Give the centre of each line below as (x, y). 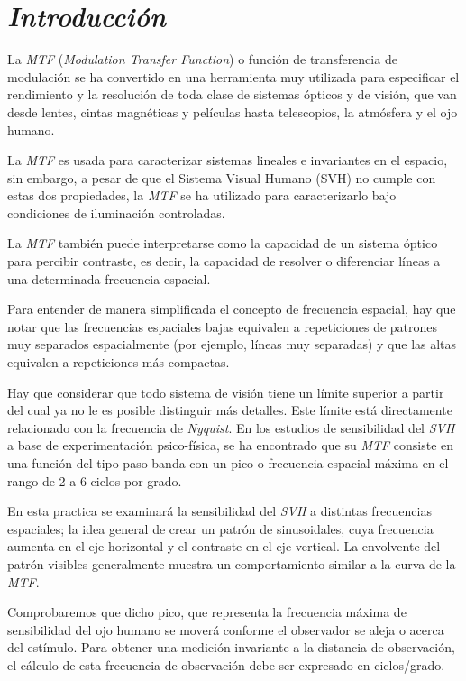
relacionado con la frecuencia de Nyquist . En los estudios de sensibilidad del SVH (231, 427)
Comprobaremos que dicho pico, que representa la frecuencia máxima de (207, 612)
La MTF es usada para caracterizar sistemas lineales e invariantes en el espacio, (228, 160)
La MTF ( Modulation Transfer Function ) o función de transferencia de (202, 59)
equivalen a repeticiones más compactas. (119, 362)
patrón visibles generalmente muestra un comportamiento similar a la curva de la (232, 563)
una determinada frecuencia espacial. (109, 278)
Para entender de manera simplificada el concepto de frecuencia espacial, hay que (232, 309)
